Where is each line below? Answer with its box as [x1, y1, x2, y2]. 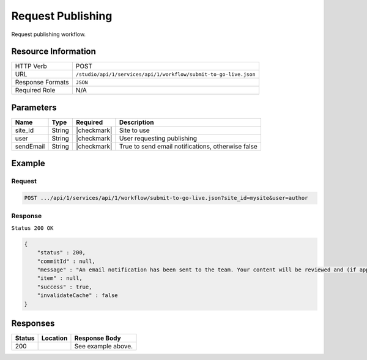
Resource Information [11, 46, 96, 57]
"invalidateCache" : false [37, 292, 119, 299]
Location [41, 334, 68, 342]
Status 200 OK [11, 224, 54, 232]
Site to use [119, 126, 150, 134]
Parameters [11, 102, 57, 112]
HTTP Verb [15, 62, 47, 70]
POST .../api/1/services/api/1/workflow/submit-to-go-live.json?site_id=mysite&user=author [24, 194, 308, 202]
